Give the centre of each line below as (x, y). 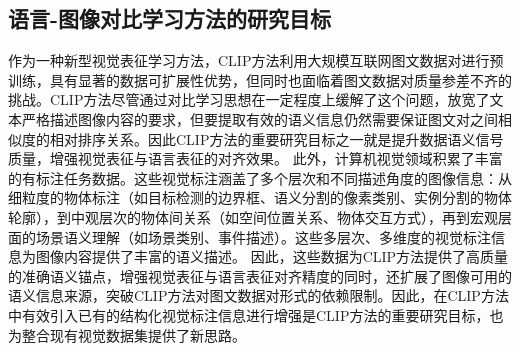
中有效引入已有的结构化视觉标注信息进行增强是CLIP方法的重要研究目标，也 (256, 314)
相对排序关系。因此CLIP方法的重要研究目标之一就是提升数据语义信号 (276, 138)
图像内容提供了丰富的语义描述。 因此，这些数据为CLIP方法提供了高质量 (272, 256)
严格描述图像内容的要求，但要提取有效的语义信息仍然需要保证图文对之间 (259, 118)
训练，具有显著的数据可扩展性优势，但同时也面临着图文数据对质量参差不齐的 (260, 79)
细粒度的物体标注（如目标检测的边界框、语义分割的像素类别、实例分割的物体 (260, 197)
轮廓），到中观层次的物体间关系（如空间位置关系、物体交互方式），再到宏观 (253, 216)
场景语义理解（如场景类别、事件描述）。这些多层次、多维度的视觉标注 (263, 236)
